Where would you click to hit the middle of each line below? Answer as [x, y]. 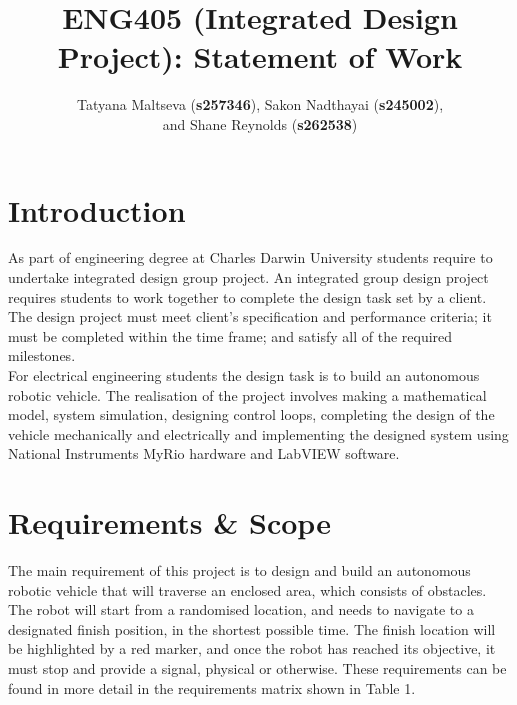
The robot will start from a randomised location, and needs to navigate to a [241, 609]
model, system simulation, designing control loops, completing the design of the [251, 414]
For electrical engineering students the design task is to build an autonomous [244, 375]
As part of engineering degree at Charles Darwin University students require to [250, 257]
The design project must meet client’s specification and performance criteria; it [250, 316]
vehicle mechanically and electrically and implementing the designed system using [258, 433]
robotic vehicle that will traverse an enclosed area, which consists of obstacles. [247, 589]
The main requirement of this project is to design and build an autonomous [239, 570]
